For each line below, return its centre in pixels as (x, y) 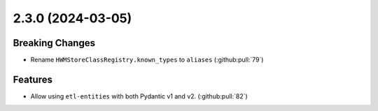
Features (33, 79)
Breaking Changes (54, 43)
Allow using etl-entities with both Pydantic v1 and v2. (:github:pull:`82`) (139, 96)
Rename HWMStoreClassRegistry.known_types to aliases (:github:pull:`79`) (147, 60)
